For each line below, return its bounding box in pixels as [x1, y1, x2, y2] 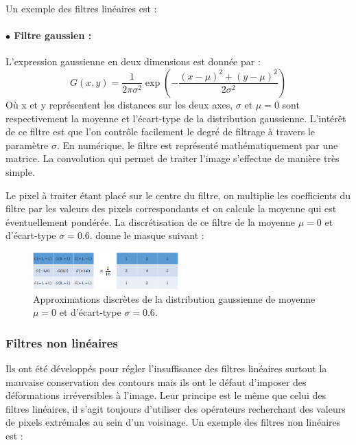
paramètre [5, 137, 49, 152]
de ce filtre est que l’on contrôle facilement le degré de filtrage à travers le [5, 124, 316, 139]
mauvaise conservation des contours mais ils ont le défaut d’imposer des [5, 374, 307, 389]
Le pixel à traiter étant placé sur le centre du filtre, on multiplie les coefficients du [5, 187, 351, 202]
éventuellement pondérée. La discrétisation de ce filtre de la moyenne [5, 214, 295, 229]
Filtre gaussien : [14, 28, 92, 43]
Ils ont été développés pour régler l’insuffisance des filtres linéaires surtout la [5, 361, 327, 375]
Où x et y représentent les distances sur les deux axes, [5, 97, 233, 111]
